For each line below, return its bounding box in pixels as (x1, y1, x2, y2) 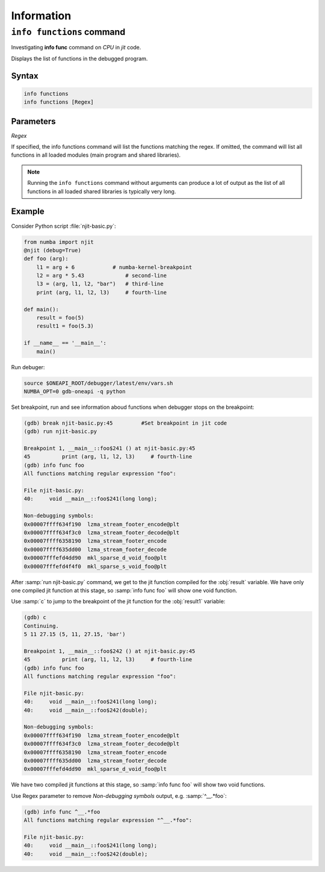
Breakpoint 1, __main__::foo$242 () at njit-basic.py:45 (23, 647, 196, 655)
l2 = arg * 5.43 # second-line (36, 272, 167, 279)
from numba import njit (23, 238, 94, 245)
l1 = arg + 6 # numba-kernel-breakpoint (36, 264, 193, 270)
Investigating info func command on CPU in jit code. (11, 44, 141, 51)
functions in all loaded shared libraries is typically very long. (27, 187, 176, 195)
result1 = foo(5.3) (36, 323, 94, 329)
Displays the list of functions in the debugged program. (11, 55, 148, 62)
